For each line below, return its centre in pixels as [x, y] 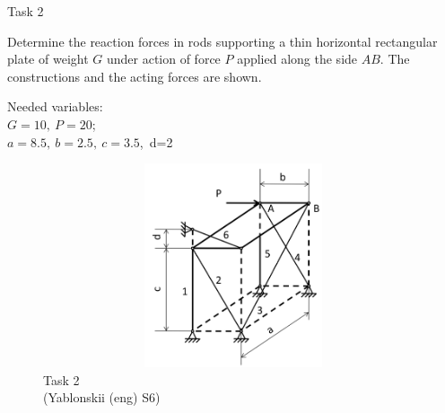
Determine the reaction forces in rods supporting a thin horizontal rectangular [222, 41]
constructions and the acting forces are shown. [135, 76]
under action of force [163, 59]
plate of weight [48, 59]
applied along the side [297, 59]
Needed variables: [55, 106]
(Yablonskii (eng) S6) [102, 397]
